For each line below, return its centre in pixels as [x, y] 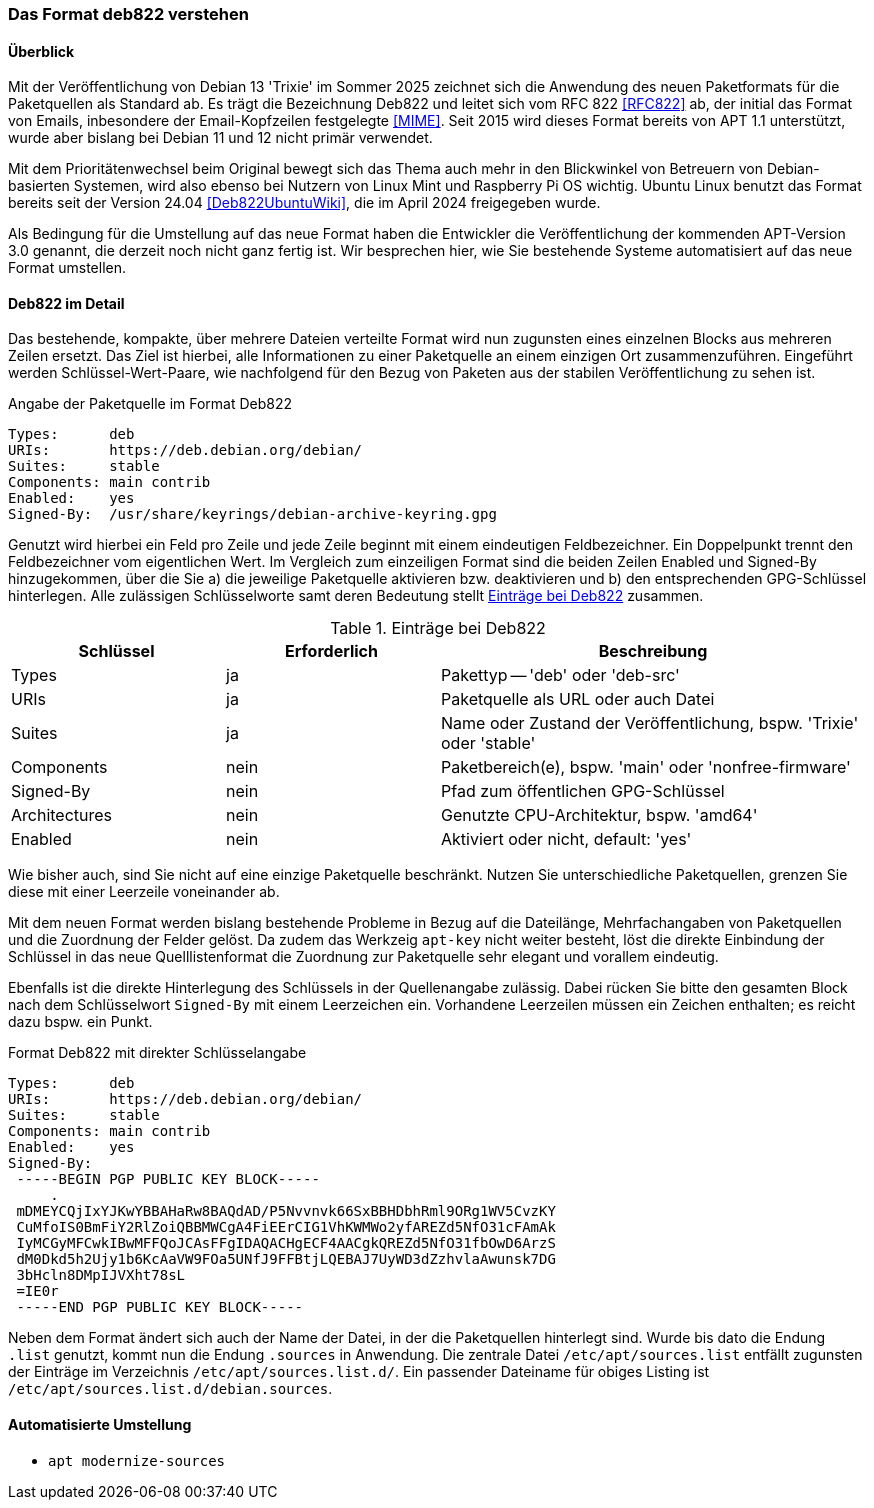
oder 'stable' [488, 743]
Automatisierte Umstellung [100, 1425]
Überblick [41, 51]
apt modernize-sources [137, 1460]
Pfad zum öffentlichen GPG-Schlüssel [583, 791]
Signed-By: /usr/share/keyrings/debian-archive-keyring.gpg [252, 514]
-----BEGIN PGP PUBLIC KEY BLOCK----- [168, 1179]
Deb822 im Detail [66, 303]
